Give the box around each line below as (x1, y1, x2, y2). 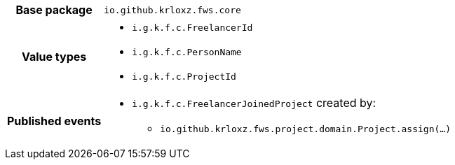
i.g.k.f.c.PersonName (132, 47, 242, 57)
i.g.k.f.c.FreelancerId (132, 22, 253, 33)
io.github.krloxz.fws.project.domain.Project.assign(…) (160, 124, 451, 134)
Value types (21, 49, 87, 64)
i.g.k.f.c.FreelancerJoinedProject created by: (132, 96, 376, 110)
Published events (7, 113, 102, 128)
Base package (15, 3, 93, 17)
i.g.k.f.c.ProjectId (132, 71, 236, 82)
